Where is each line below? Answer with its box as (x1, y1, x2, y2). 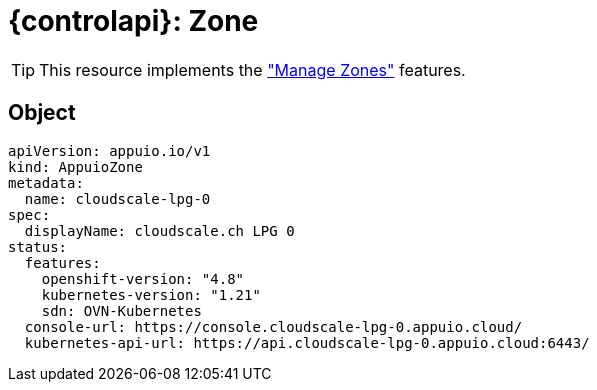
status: (8, 238, 68, 255)
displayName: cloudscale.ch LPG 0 (24, 222, 295, 239)
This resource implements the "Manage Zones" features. (39, 59, 466, 80)
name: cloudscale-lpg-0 (24, 190, 211, 207)
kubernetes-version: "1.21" (41, 286, 261, 303)
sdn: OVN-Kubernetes (41, 302, 202, 319)
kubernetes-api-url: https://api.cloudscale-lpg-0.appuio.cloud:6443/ (24, 334, 590, 351)
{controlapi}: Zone (8, 4, 259, 38)
